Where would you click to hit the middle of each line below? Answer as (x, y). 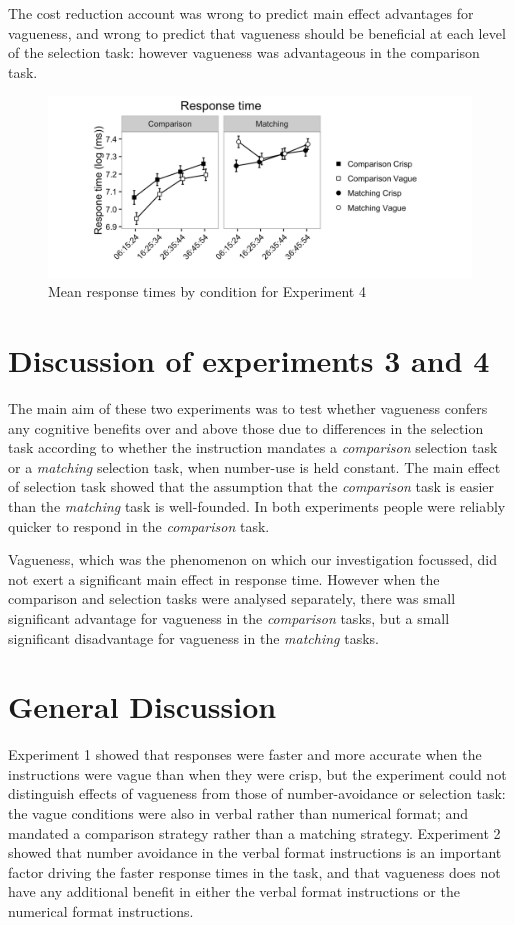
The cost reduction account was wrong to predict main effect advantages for (241, 13)
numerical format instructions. (101, 911)
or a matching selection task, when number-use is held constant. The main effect (254, 466)
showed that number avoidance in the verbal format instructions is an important (255, 852)
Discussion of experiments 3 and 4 (249, 360)
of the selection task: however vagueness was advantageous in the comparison (244, 52)
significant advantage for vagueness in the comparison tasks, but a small (229, 617)
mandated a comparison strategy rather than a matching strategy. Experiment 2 (254, 832)
